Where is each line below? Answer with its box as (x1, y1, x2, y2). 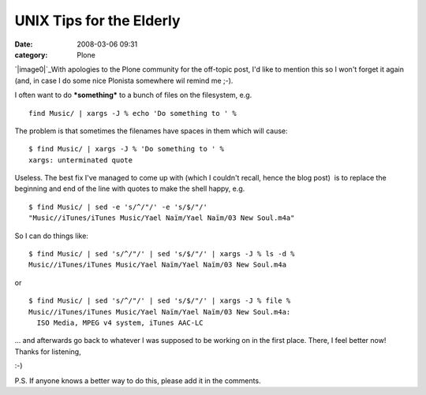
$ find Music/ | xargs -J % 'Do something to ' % (28, 144, 225, 154)
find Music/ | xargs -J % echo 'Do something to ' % (28, 109, 237, 117)
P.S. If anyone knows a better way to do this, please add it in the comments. (14, 375, 261, 386)
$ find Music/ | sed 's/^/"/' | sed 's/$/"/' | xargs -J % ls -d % (28, 249, 295, 259)
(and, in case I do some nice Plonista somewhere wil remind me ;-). (14, 76, 234, 85)
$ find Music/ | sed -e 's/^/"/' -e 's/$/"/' (28, 202, 208, 211)
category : (14, 50, 48, 59)
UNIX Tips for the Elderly (14, 12, 181, 29)
